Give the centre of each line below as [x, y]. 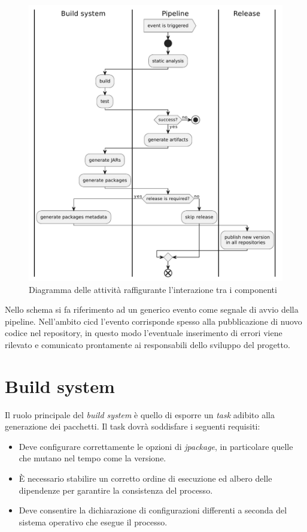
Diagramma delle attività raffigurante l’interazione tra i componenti [153, 289]
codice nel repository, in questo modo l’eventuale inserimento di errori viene [144, 333]
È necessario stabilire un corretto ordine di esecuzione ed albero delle [145, 478]
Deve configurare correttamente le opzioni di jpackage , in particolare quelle [156, 446]
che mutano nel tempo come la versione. [92, 458]
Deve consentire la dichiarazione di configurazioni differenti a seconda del [153, 510]
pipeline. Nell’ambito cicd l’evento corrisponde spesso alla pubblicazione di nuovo [153, 321]
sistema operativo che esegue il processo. [93, 522]
